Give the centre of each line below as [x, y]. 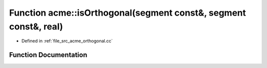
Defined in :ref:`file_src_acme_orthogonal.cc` [67, 41]
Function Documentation [48, 55]
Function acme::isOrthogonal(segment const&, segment [128, 13]
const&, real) [36, 26]
